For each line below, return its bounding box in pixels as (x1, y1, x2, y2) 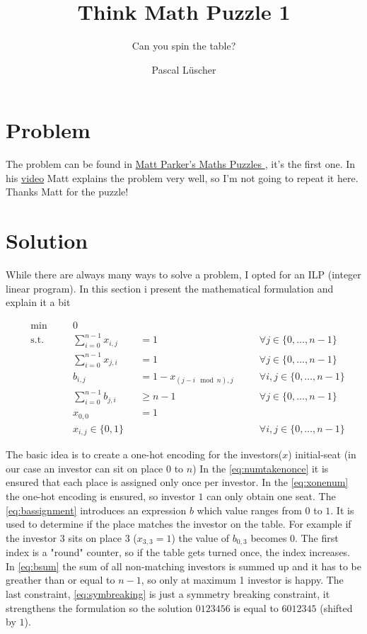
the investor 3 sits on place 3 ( (6, 530, 137, 545)
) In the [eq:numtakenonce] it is (192, 460, 329, 475)
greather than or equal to (6, 572, 115, 587)
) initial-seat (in (288, 447, 356, 462)
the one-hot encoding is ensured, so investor (6, 488, 195, 503)
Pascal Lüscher (151, 62, 216, 77)
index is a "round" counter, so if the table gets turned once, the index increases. (6, 545, 351, 560)
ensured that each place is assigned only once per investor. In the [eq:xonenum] (6, 475, 349, 489)
